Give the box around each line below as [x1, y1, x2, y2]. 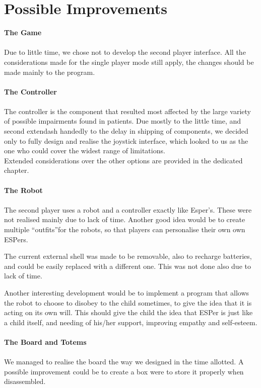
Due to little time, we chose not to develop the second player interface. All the [4, 47, 246, 57]
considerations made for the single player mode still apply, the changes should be [4, 56, 254, 67]
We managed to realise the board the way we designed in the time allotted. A [4, 356, 244, 367]
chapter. [4, 165, 29, 175]
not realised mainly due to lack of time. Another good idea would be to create [4, 214, 245, 225]
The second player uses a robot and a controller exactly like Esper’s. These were [4, 204, 252, 215]
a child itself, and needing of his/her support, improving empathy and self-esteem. [4, 317, 257, 327]
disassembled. [4, 376, 46, 386]
